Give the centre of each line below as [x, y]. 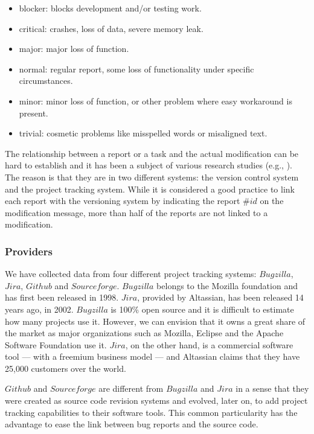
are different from [131, 388]
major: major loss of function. [74, 49]
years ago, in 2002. [39, 309]
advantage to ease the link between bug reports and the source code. [132, 424]
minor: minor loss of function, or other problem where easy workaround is [155, 101]
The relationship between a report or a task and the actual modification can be [152, 153]
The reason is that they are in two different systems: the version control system [152, 177]
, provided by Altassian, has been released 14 [220, 297]
